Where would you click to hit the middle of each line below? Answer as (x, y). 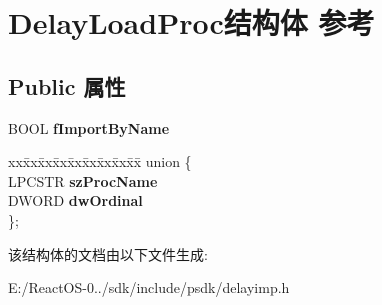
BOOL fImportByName (89, 127)
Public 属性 (67, 85)
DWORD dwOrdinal (75, 200)
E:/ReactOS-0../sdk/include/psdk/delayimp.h (149, 287)
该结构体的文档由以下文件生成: (108, 253)
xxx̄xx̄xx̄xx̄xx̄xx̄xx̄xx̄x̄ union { (100, 161)
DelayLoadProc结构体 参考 (191, 22)
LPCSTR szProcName (83, 180)
